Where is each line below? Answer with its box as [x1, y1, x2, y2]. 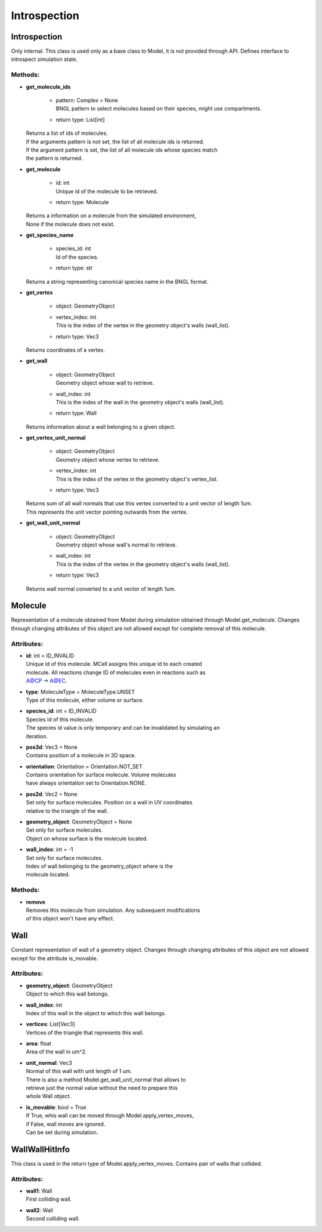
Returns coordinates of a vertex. [26, 346, 106, 354]
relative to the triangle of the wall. [26, 807, 109, 815]
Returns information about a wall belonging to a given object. [26, 423, 176, 430]
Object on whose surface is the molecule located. [26, 835, 148, 842]
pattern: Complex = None [55, 96, 119, 104]
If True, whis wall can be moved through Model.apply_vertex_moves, [26, 1112, 194, 1119]
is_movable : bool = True [26, 1104, 86, 1111]
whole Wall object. [26, 1093, 72, 1100]
